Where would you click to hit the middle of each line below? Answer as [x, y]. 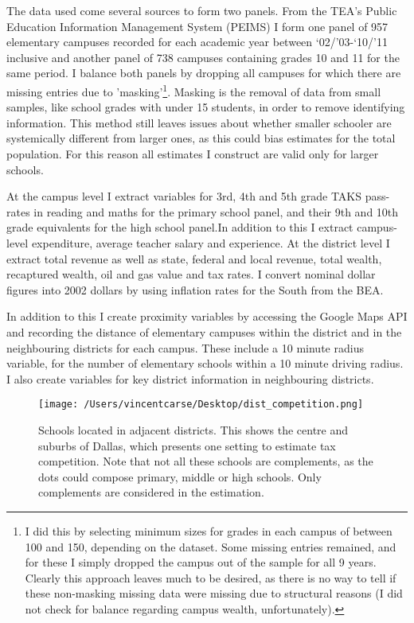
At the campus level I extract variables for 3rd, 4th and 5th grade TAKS [184, 196]
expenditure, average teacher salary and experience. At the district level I [211, 242]
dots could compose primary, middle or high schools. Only [180, 476]
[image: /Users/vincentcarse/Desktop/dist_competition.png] [201, 405]
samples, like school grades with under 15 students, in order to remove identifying [206, 107]
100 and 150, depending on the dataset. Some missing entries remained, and [211, 546]
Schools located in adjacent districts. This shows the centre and [193, 429]
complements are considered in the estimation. [151, 492]
